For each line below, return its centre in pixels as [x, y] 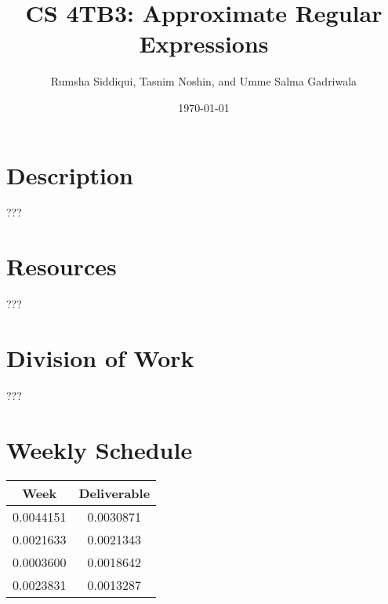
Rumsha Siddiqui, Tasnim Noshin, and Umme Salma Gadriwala [204, 81]
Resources [62, 266]
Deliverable [114, 493]
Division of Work [100, 357]
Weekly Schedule [100, 449]
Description [70, 175]
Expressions [204, 44]
